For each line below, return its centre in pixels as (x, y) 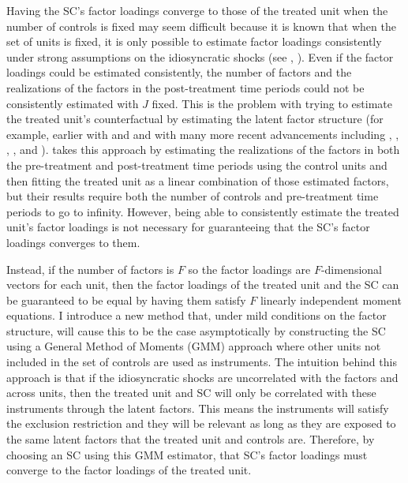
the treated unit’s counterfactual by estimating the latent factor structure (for (195, 119)
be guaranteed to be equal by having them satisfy (126, 300)
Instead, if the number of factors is (90, 269)
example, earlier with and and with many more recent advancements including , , (203, 134)
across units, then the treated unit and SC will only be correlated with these (191, 393)
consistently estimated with (73, 103)
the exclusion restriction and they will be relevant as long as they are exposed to (201, 423)
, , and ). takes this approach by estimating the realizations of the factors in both (203, 150)
